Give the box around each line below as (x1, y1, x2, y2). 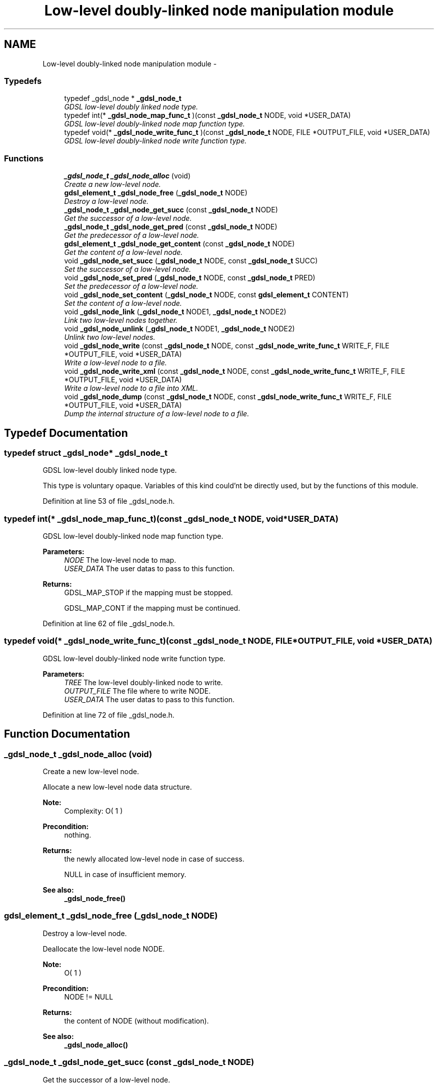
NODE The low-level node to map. (64, 556, 176, 565)
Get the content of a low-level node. (64, 248, 183, 257)
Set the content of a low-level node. (64, 299, 182, 308)
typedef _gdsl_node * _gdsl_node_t (64, 94, 181, 103)
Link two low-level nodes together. (64, 316, 178, 325)
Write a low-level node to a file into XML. (64, 384, 198, 393)
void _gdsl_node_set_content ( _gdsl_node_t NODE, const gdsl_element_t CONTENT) (64, 290, 349, 299)
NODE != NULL (64, 992, 113, 1001)
